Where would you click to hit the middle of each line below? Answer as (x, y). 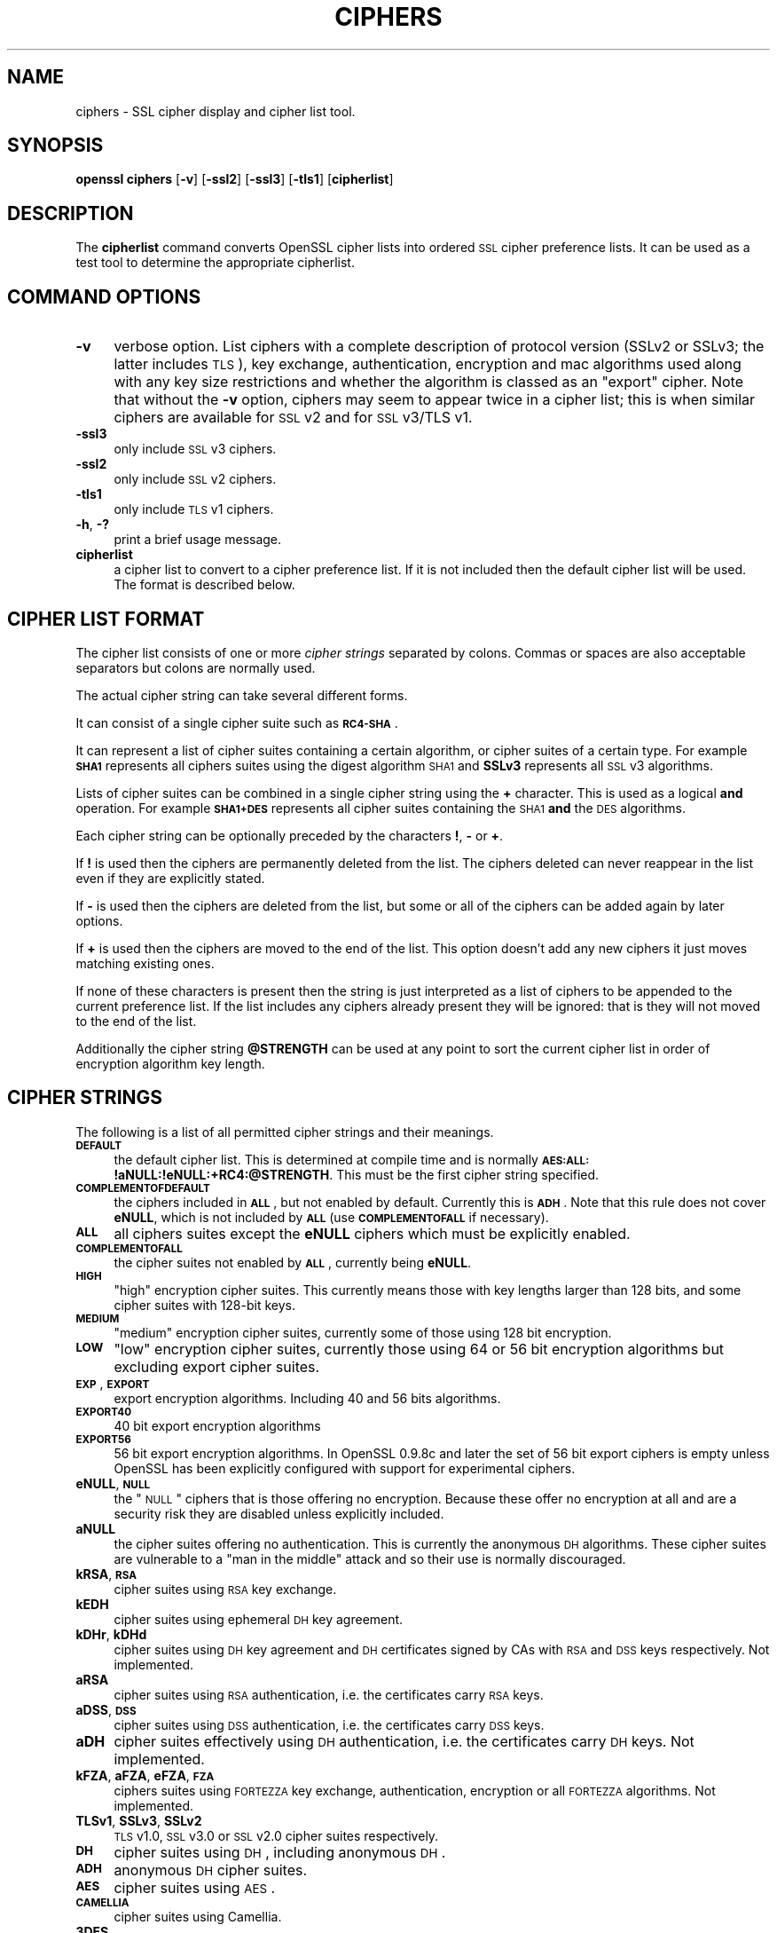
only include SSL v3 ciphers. (195, 449)
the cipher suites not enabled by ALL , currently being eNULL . (293, 1262)
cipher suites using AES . (195, 1887)
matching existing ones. (145, 963)
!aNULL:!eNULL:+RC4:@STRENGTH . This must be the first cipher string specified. (357, 1174)
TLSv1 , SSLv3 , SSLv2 (139, 1820)
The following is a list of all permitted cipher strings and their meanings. (285, 1132)
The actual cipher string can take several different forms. (242, 695)
